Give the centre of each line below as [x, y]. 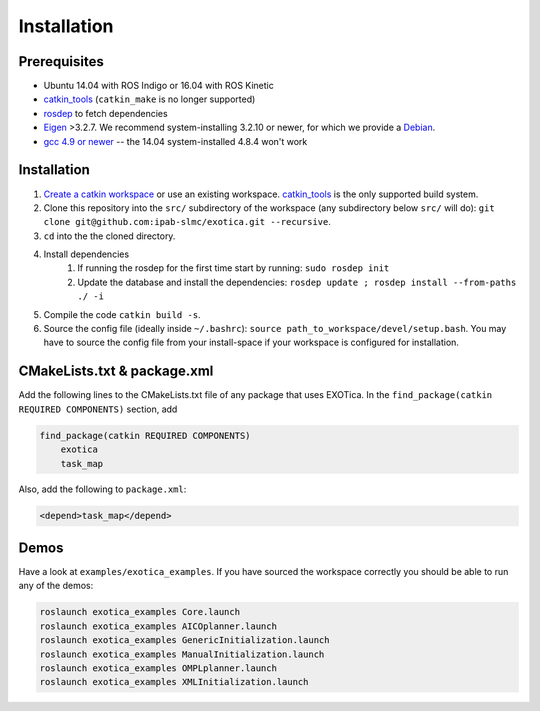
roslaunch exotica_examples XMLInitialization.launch [174, 682]
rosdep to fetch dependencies [106, 113]
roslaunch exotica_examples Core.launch [139, 612]
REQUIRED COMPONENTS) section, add [98, 409]
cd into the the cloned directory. [109, 236]
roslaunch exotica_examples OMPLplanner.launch [158, 668]
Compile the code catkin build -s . [122, 314]
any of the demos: [56, 586]
